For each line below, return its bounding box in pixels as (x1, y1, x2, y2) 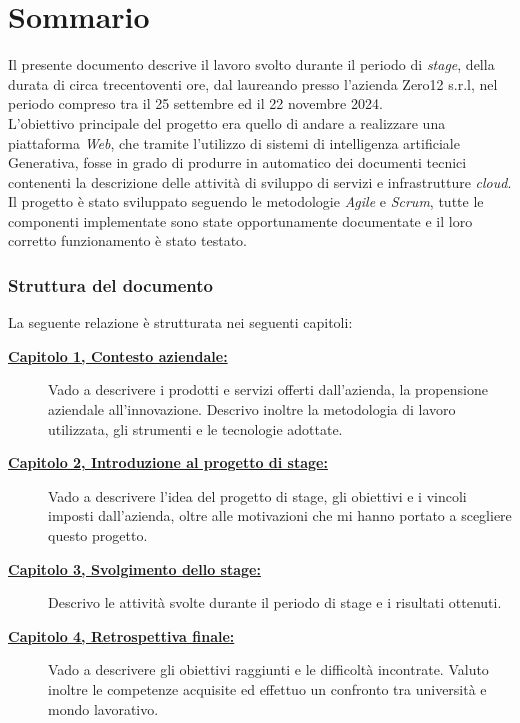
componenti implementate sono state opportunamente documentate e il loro (8, 210, 473, 231)
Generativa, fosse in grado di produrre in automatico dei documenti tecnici (8, 152, 467, 173)
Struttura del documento (8, 272, 213, 297)
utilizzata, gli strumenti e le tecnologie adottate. (48, 418, 343, 439)
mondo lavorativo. (48, 698, 159, 719)
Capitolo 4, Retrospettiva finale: (8, 625, 235, 646)
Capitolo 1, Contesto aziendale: (8, 345, 228, 366)
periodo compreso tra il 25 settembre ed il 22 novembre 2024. (8, 93, 383, 114)
